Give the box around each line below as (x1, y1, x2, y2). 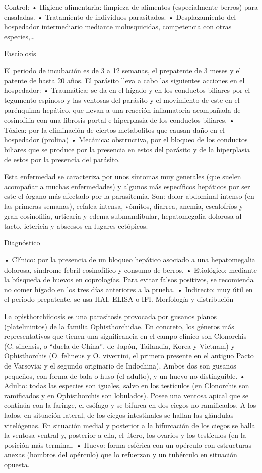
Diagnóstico (4, 237, 40, 248)
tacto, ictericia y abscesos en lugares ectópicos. (4, 220, 148, 231)
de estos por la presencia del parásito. (4, 154, 120, 165)
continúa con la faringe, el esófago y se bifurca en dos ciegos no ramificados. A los (4, 400, 256, 410)
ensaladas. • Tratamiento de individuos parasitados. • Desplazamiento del (4, 11, 236, 22)
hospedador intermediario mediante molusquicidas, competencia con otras (4, 21, 232, 32)
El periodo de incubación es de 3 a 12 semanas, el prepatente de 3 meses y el (4, 65, 241, 75)
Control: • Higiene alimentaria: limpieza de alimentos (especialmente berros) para (4, 2, 258, 12)
